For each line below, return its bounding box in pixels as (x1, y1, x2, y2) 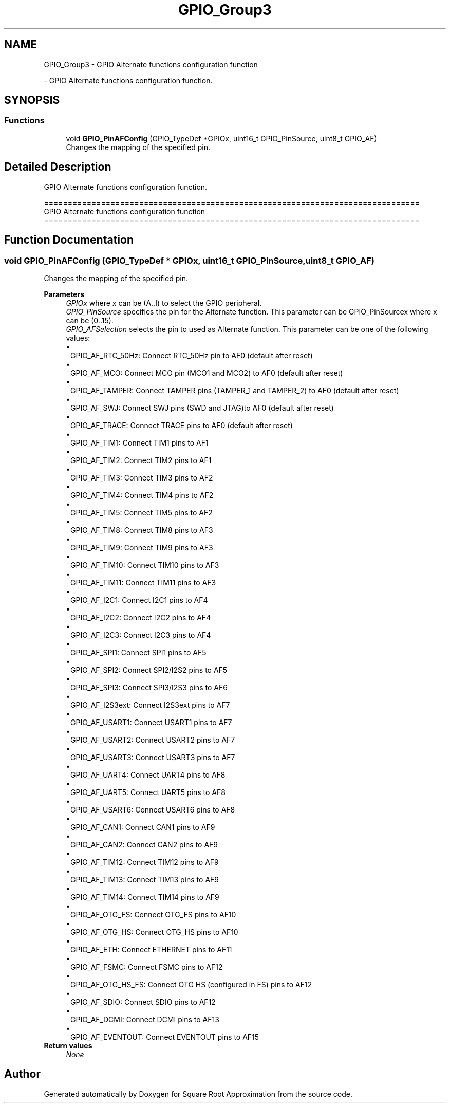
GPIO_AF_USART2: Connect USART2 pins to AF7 (70, 735, 235, 744)
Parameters (44, 289, 85, 299)
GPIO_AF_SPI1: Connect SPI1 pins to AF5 (70, 648, 207, 657)
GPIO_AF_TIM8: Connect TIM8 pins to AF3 (70, 525, 213, 534)
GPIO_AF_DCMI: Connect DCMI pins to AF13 (70, 1014, 219, 1024)
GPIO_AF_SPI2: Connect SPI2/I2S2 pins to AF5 (70, 665, 228, 674)
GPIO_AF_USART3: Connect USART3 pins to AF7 (70, 752, 235, 762)
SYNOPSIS (4, 94, 60, 107)
